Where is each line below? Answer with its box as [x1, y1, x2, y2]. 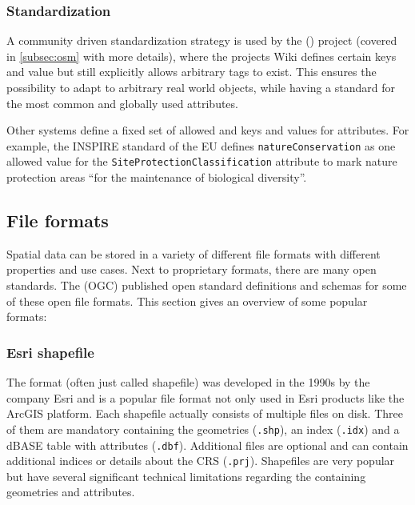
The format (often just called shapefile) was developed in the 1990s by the [6, 374, 370, 391]
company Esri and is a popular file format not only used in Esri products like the [6, 389, 405, 406]
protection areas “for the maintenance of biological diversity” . [6, 169, 307, 186]
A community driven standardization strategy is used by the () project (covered [6, 32, 397, 49]
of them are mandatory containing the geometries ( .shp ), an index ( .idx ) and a [6, 420, 400, 437]
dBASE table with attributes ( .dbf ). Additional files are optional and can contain [6, 436, 409, 453]
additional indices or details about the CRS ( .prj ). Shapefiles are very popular [6, 452, 395, 469]
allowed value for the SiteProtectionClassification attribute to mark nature [6, 153, 397, 170]
